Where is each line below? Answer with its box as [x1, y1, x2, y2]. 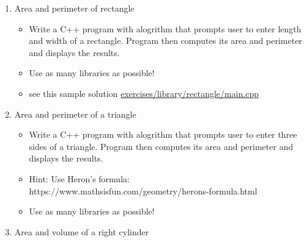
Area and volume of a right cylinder [14, 225, 149, 238]
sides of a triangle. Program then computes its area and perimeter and [29, 140, 294, 152]
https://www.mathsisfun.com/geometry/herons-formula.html [29, 184, 257, 197]
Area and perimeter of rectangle [14, 2, 135, 14]
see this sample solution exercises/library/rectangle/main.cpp [29, 87, 259, 99]
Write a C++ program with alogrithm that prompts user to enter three [29, 128, 297, 141]
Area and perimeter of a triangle [14, 107, 136, 120]
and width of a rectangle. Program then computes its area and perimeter [29, 34, 302, 47]
